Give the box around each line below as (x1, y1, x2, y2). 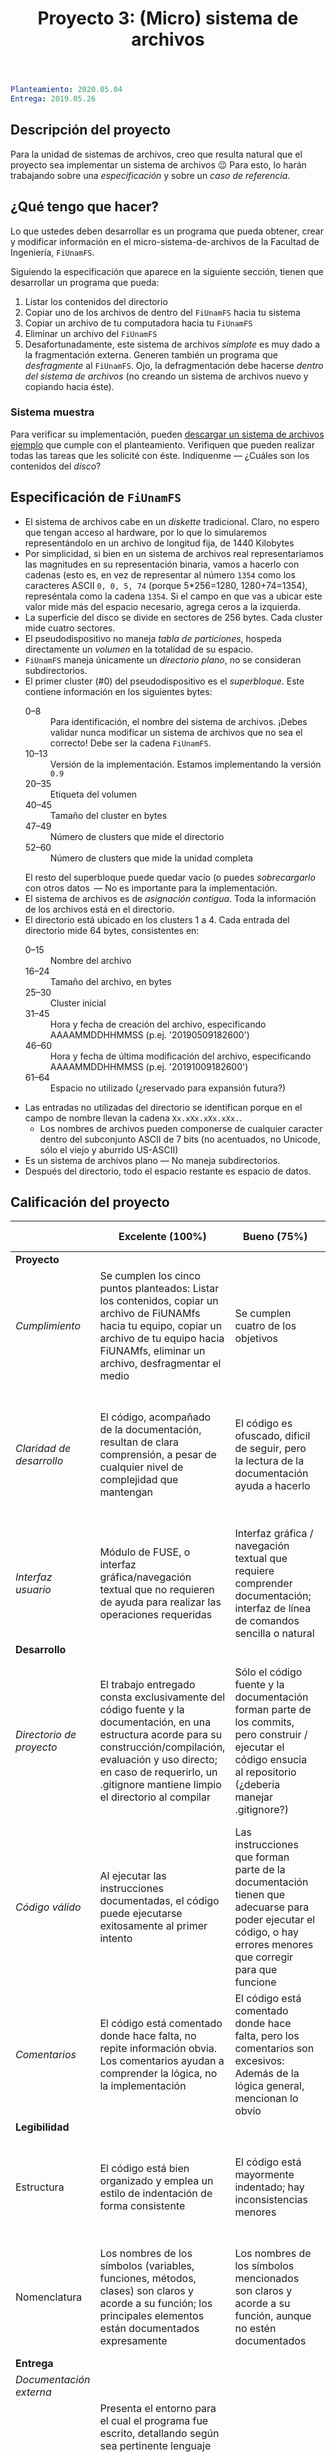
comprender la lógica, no (99, 2067, 218, 2081)
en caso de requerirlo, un (99, 1765, 218, 1779)
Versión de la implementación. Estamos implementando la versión (49, 758, 322, 770)
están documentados (99, 2322, 200, 2336)
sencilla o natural (234, 1627, 315, 1641)
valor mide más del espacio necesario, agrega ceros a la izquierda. (24, 600, 301, 612)
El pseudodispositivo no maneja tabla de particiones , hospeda (24, 632, 282, 644)
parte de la (234, 1863, 286, 1877)
